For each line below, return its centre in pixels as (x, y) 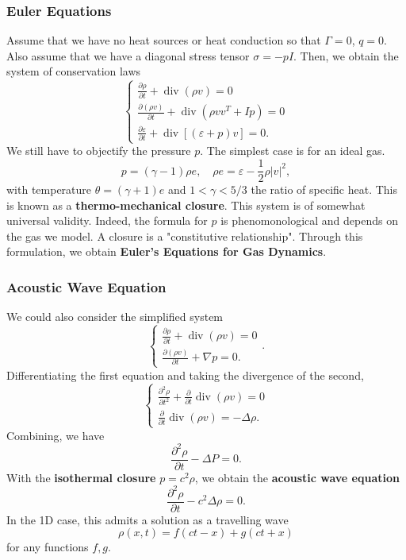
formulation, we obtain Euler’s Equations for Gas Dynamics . (167, 251)
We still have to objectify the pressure (99, 151)
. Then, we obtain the (346, 55)
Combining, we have (56, 435)
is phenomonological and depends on (309, 220)
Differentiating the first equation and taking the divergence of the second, (185, 375)
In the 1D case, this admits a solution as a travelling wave (147, 519)
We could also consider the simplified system (115, 317)
